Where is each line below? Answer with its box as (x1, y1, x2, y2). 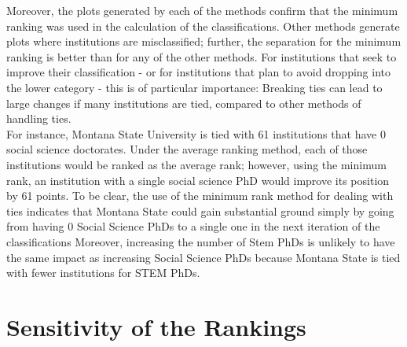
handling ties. (6, 110, 71, 127)
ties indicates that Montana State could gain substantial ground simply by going (6, 202, 394, 219)
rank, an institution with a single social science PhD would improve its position (6, 172, 390, 188)
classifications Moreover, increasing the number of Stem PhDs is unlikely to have (6, 233, 395, 249)
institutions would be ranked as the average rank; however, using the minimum (6, 156, 387, 172)
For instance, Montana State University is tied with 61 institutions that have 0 (6, 125, 386, 142)
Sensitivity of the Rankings (6, 310, 306, 342)
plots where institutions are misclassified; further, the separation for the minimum (6, 33, 401, 50)
